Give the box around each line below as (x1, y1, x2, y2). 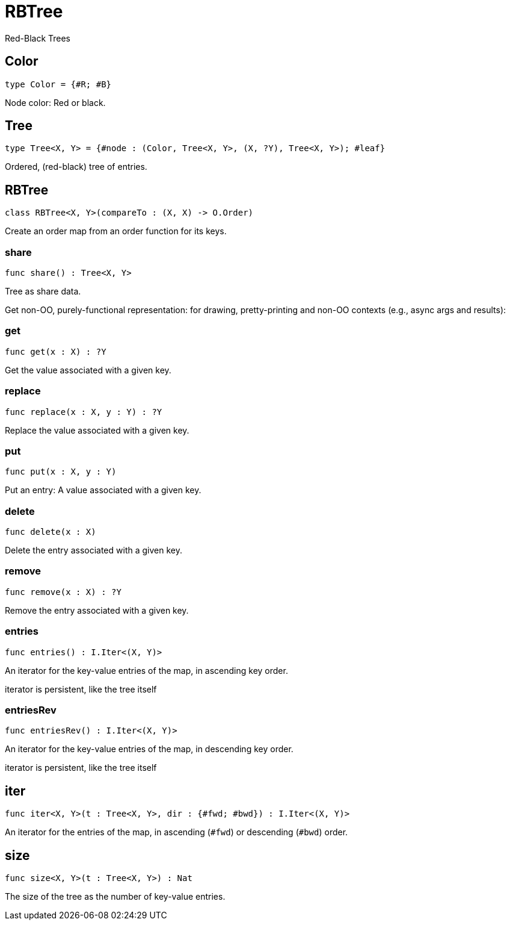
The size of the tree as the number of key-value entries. (5, 891, 226, 902)
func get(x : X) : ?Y (5, 346, 106, 357)
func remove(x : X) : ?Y (5, 587, 121, 597)
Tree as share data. (5, 286, 81, 297)
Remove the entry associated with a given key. (5, 605, 189, 615)
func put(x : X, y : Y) (5, 467, 117, 477)
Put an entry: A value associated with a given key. (5, 485, 201, 496)
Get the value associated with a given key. (5, 364, 171, 375)
